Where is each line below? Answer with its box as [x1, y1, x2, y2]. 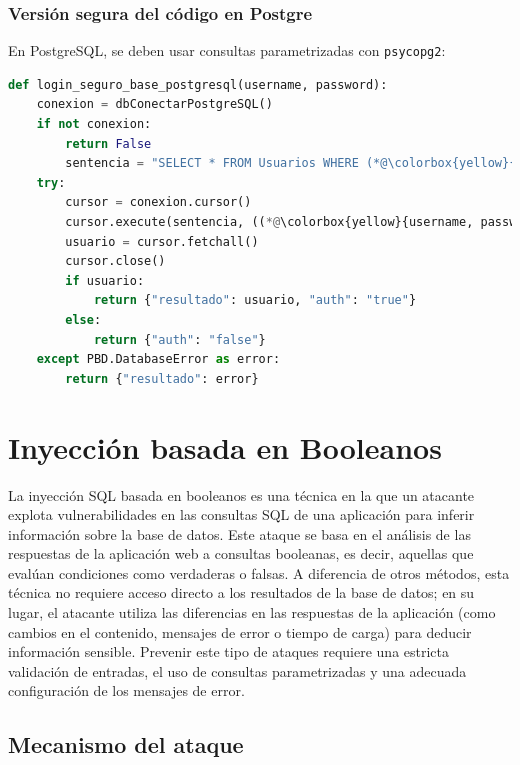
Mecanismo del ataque [8, 729, 244, 760]
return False [65, 136, 152, 151]
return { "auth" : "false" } [93, 332, 266, 347]
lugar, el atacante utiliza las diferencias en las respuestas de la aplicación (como [8, 602, 496, 623]
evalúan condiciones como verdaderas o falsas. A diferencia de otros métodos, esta [8, 562, 510, 583]
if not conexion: [36, 117, 152, 132]
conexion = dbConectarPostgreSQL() [36, 97, 273, 112]
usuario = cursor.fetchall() [65, 234, 259, 249]
